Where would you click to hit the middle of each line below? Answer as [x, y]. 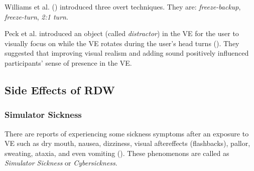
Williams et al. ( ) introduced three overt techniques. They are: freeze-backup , [123, 7]
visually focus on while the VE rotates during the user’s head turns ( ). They [122, 43]
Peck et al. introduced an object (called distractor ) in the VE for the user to [122, 33]
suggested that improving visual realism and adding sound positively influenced [127, 53]
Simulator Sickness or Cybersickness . [61, 163]
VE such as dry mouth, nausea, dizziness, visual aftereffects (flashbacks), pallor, [128, 143]
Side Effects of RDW [60, 90]
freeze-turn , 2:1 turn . [36, 16]
